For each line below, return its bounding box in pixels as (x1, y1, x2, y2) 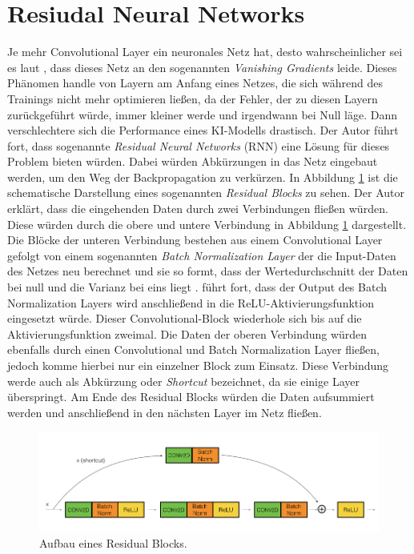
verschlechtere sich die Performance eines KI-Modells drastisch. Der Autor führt (7, 122, 399, 138)
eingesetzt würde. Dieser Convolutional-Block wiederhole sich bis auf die (7, 310, 362, 327)
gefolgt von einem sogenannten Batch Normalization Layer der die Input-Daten (7, 247, 396, 263)
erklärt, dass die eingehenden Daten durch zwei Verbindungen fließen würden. (7, 200, 388, 217)
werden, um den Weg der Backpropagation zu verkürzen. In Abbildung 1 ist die (7, 168, 398, 185)
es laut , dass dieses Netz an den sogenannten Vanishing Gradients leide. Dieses (7, 58, 397, 75)
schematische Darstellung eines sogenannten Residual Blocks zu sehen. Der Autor (7, 184, 404, 201)
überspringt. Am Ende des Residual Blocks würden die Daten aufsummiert (7, 388, 375, 405)
